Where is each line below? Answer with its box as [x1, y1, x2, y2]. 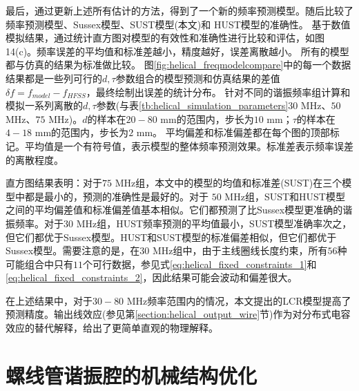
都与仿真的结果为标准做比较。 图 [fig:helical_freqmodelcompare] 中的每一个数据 [6, 57, 351, 72]
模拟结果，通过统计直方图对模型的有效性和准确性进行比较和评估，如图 [6, 30, 324, 45]
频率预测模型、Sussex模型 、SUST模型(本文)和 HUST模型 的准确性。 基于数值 [6, 17, 351, 31]
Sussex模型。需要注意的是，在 [6, 243, 140, 258]
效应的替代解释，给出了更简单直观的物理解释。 [6, 321, 218, 335]
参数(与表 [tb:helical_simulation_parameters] [96, 98, 289, 113]
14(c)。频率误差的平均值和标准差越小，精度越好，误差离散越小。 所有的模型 [6, 44, 349, 58]
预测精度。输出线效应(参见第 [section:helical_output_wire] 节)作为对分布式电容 [6, 307, 351, 321]
